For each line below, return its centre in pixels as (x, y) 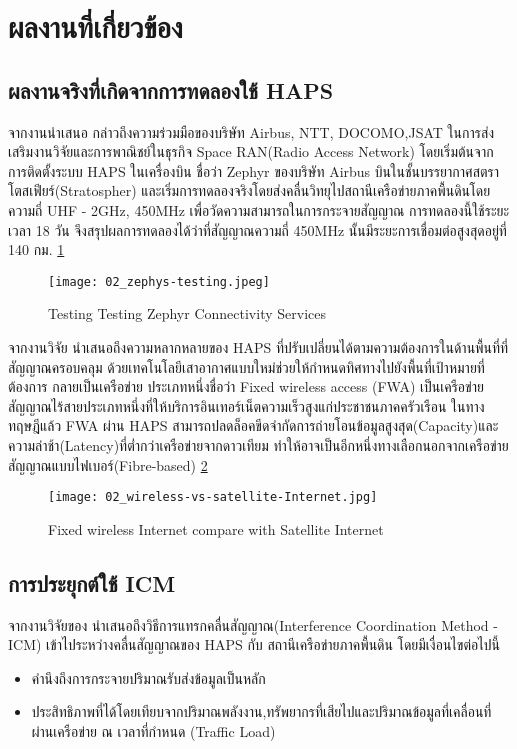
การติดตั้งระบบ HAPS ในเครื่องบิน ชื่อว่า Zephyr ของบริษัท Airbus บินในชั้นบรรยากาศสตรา (254, 170)
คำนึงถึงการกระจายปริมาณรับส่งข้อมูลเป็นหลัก (148, 677)
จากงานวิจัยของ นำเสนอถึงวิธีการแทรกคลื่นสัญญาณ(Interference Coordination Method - (253, 624)
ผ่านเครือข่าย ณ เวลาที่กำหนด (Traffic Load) (153, 730)
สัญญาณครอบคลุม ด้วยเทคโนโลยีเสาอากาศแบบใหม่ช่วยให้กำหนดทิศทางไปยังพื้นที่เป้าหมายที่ (246, 366)
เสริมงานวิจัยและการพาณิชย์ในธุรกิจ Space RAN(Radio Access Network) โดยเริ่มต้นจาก (251, 151)
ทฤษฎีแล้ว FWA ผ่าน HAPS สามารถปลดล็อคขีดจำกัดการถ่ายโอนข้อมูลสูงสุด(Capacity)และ (253, 425)
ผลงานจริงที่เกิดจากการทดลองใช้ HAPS (171, 89)
